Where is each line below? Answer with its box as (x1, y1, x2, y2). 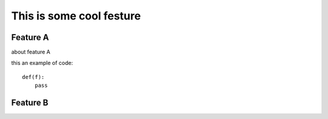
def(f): (22, 73, 45, 80)
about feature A (11, 49, 51, 56)
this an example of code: (11, 59, 73, 67)
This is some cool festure (11, 9, 141, 22)
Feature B (11, 98, 49, 108)
